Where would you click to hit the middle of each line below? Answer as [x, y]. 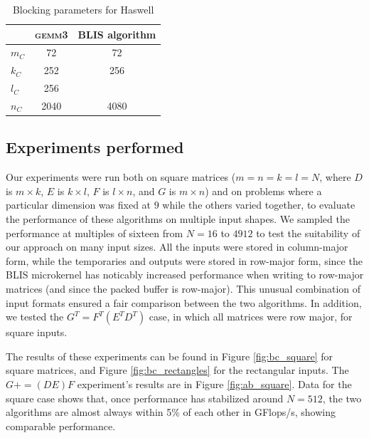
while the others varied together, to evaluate [259, 205]
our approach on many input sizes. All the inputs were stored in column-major [177, 247]
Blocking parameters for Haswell [83, 9]
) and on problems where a [263, 191]
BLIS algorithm [117, 34]
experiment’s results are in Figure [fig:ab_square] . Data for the [214, 384]
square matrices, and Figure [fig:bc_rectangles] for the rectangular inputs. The [177, 370]
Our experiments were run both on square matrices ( [121, 177]
